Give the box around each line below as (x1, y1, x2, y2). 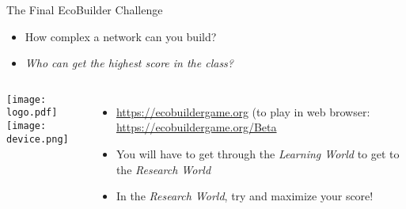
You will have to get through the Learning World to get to (116, 145, 400, 161)
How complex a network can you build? (25, 28, 217, 44)
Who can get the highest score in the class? (25, 55, 233, 71)
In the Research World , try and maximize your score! (116, 188, 374, 204)
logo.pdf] (6, 107, 58, 119)
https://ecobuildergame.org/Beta (116, 119, 277, 135)
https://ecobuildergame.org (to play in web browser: (116, 103, 370, 120)
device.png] (6, 133, 69, 145)
